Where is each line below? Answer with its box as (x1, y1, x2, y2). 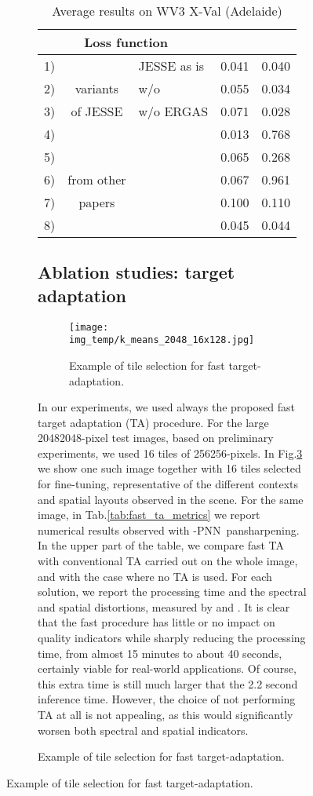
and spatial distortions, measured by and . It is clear (38, 598, 290, 615)
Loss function (84, 33, 168, 51)
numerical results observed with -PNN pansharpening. (38, 521, 300, 538)
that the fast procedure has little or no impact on (38, 614, 275, 630)
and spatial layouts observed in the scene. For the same (38, 491, 304, 507)
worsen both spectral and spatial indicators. (38, 721, 249, 738)
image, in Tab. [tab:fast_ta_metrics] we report (38, 506, 260, 523)
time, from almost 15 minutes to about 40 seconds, (38, 644, 282, 661)
